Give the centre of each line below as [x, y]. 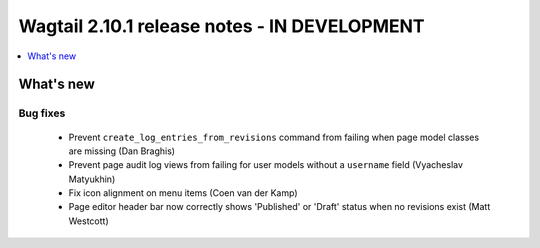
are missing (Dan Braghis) [121, 151]
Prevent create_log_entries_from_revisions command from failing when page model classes [274, 137]
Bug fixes [42, 113]
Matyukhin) [92, 179]
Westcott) [88, 221]
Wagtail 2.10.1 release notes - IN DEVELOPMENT [221, 26]
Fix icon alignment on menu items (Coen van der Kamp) [183, 193]
